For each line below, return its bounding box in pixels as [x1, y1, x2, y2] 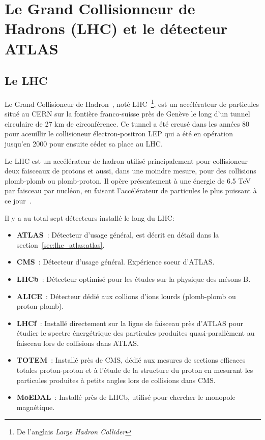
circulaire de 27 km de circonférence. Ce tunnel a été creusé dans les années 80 [5, 118, 250, 129]
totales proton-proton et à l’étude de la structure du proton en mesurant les [16, 365, 253, 375]
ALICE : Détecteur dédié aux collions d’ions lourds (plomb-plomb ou [16, 290, 236, 301]
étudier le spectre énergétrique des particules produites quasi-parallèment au [16, 328, 255, 338]
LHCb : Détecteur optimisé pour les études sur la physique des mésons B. [16, 273, 251, 284]
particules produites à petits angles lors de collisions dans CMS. [16, 374, 216, 385]
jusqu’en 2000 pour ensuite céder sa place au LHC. [5, 138, 163, 149]
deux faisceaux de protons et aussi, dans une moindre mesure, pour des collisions [5, 165, 256, 176]
